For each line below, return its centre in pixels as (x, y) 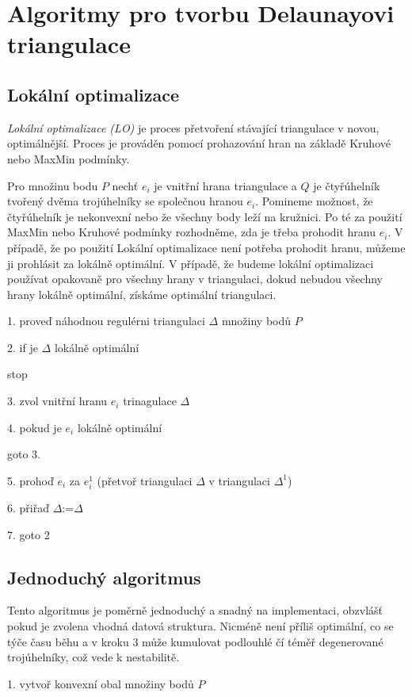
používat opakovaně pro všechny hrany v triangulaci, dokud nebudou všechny (195, 279)
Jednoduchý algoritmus (104, 577)
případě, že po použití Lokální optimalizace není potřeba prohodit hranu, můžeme (206, 247)
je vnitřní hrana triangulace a (225, 185)
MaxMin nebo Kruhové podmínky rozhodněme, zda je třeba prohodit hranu (192, 232)
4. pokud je (34, 427)
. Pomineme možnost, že (314, 201)
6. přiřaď (28, 508)
